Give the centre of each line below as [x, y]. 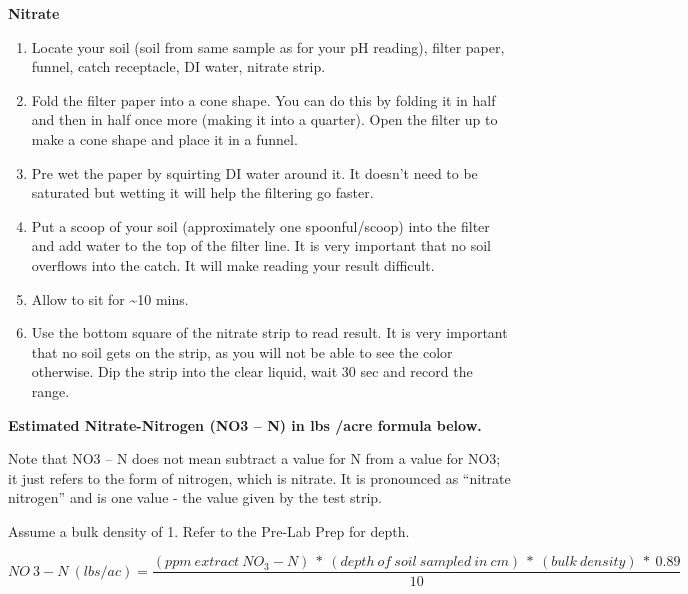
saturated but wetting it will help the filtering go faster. [202, 192]
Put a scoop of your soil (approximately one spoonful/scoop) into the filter [260, 225]
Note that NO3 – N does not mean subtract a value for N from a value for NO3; [254, 458]
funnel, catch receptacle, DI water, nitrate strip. [178, 66]
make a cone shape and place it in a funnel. [164, 138]
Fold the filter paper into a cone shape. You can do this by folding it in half [263, 99]
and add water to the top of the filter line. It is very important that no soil [261, 245]
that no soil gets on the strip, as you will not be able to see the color [242, 351]
